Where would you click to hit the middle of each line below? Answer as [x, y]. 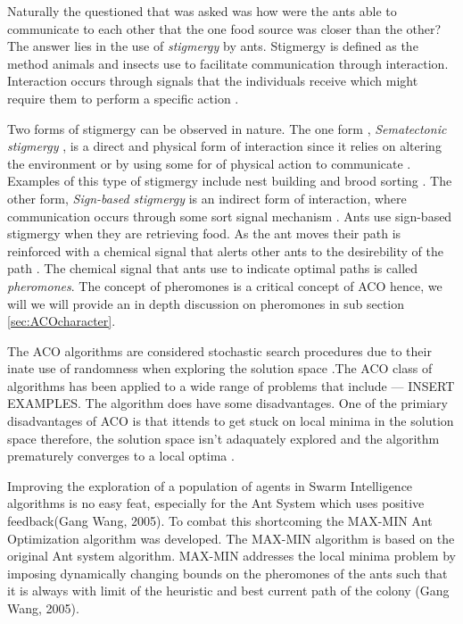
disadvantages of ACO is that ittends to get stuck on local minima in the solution [231, 421]
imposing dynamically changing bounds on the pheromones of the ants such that [227, 573]
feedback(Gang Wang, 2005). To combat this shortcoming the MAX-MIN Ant [220, 521]
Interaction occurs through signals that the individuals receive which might [213, 81]
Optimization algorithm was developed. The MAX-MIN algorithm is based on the [231, 538]
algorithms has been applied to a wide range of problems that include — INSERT [231, 385]
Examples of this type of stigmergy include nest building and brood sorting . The [230, 181]
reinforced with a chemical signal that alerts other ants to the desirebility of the [225, 250]
